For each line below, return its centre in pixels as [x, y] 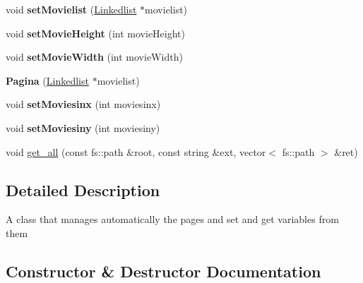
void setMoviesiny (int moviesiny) [83, 127]
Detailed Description [83, 189]
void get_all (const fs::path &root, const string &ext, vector [136, 151]
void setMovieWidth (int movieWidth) [94, 57]
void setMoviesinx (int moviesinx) [83, 104]
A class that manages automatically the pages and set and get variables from [172, 219]
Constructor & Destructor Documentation [163, 271]
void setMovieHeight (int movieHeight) [95, 33]
